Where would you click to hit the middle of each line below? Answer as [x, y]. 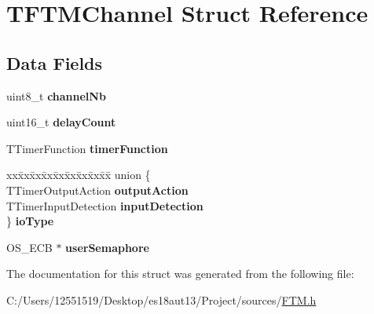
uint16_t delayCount [61, 122]
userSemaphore [107, 247]
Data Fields [55, 62]
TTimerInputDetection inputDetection [105, 205]
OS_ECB [29, 247]
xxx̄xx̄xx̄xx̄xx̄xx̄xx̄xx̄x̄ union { [79, 175]
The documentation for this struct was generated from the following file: [180, 274]
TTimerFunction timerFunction [87, 148]
